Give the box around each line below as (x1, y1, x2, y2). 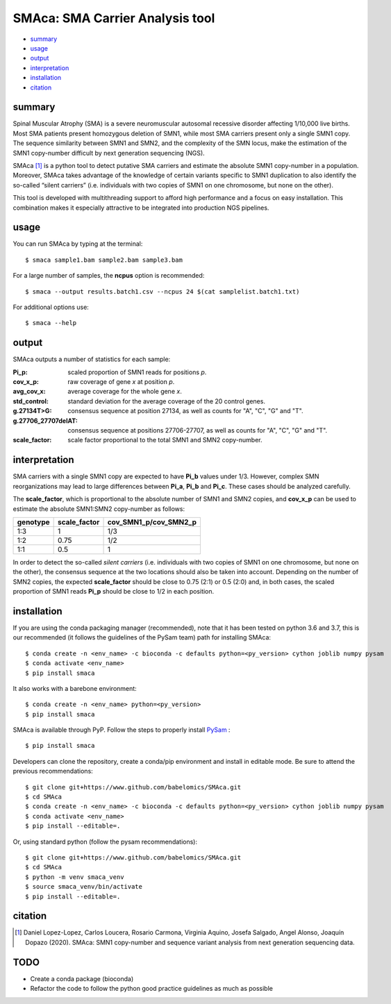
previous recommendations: (13, 767, 93, 776)
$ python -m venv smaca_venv (25, 873, 124, 881)
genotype (17, 517, 50, 527)
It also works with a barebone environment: (13, 684, 137, 692)
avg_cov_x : (13, 387, 46, 396)
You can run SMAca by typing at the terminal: (13, 240, 143, 248)
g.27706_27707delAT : (13, 417, 78, 425)
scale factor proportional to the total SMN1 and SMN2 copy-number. (67, 436, 263, 444)
